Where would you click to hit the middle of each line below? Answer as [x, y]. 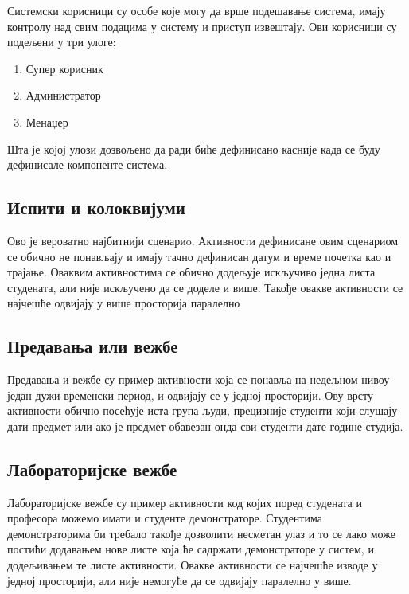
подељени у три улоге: [62, 42]
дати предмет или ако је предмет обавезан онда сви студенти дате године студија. [205, 426]
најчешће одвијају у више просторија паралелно [124, 303]
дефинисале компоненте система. [88, 164]
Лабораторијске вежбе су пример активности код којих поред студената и [185, 502]
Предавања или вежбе [93, 346]
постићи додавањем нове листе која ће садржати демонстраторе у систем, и [191, 549]
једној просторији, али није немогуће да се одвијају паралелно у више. [179, 580]
